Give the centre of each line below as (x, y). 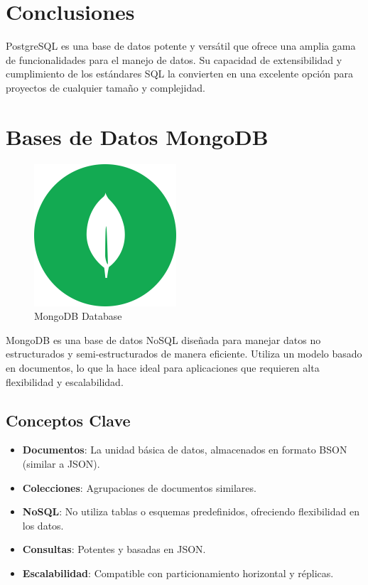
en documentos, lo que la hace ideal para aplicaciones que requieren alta (163, 367)
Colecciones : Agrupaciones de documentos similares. (139, 487)
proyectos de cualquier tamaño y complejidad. (105, 87)
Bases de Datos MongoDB (137, 136)
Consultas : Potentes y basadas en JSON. (114, 549)
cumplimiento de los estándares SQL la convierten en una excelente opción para (179, 74)
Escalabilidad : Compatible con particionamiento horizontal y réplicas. (178, 573)
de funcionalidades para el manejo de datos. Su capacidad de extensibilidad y (174, 59)
